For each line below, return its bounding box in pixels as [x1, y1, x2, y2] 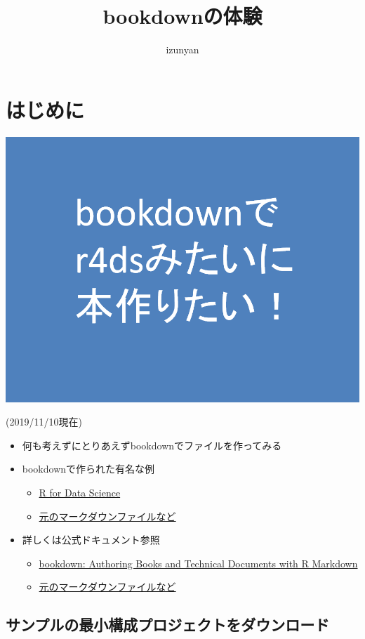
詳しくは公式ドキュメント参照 [22, 532, 160, 547]
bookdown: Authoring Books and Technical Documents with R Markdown [39, 555, 358, 570]
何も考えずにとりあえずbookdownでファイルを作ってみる [22, 437, 282, 452]
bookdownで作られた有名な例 [22, 461, 155, 476]
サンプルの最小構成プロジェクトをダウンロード [6, 614, 330, 635]
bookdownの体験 [102, 1, 263, 30]
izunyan [166, 42, 199, 57]
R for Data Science [39, 485, 121, 500]
